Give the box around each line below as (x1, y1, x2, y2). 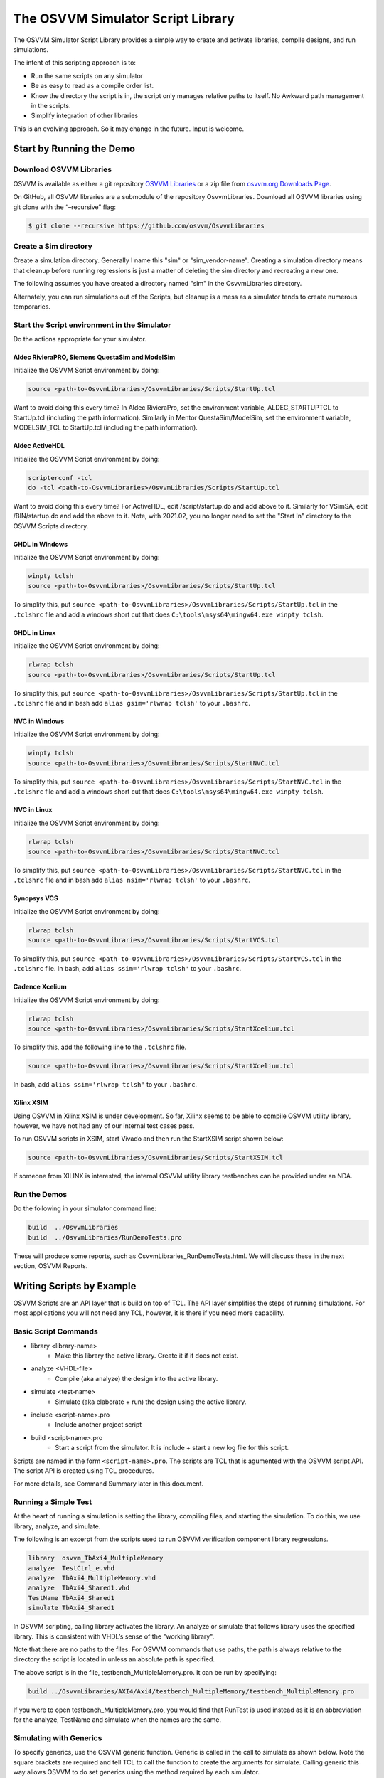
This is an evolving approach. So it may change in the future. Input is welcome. (13, 124, 245, 133)
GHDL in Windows (13, 540, 68, 548)
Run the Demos (13, 1190, 68, 1200)
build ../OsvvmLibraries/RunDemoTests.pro (28, 1233, 183, 1241)
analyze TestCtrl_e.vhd (28, 1564, 115, 1572)
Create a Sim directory (13, 241, 92, 251)
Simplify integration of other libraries (31, 111, 139, 120)
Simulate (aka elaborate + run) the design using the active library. (55, 1398, 247, 1406)
